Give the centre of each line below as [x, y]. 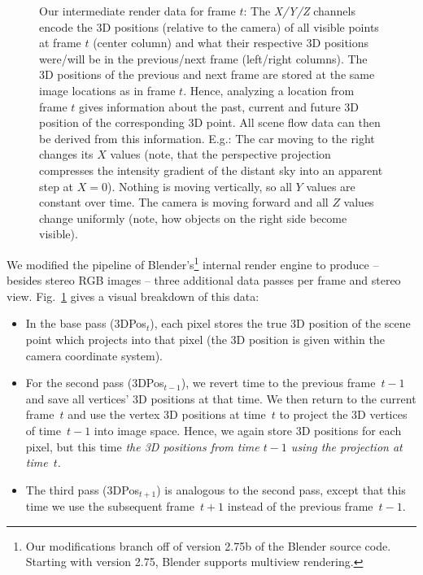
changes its [66, 154]
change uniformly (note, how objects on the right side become [193, 218]
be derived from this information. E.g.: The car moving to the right [207, 138]
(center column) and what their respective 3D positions [231, 43]
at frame [60, 43]
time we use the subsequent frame [110, 506]
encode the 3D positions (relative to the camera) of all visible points [209, 26]
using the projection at [347, 446]
